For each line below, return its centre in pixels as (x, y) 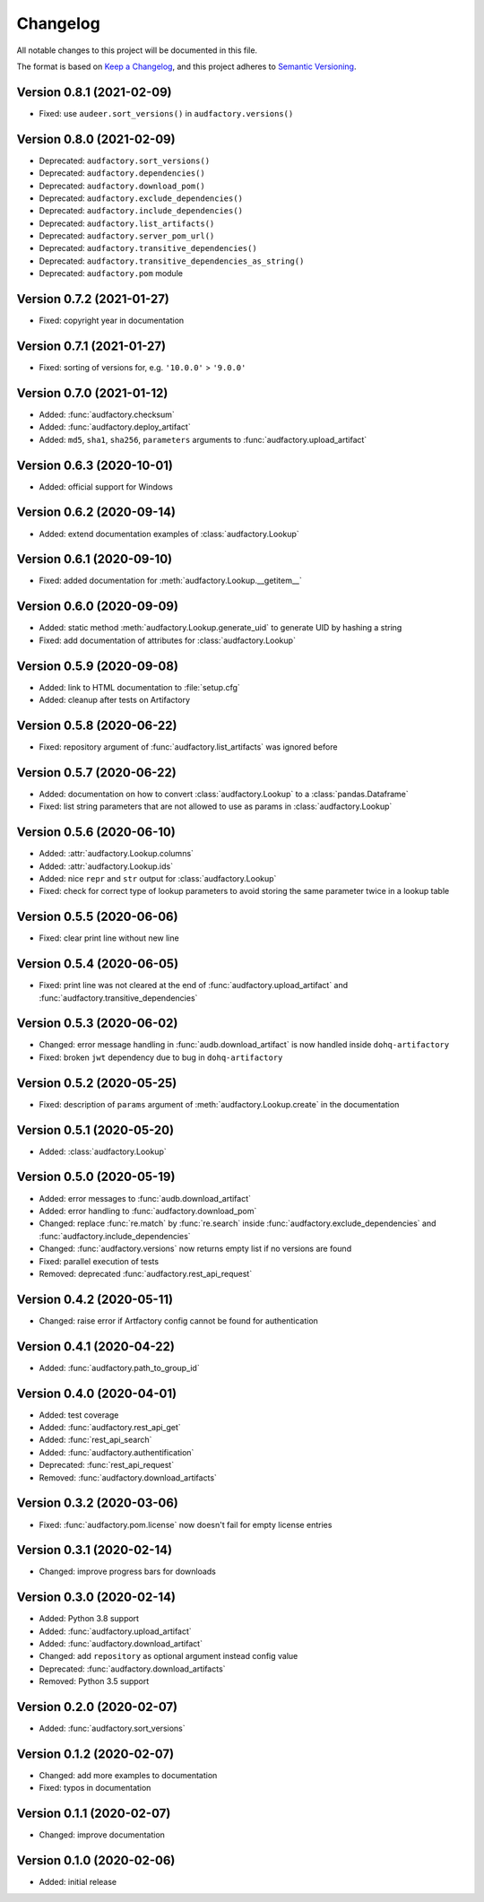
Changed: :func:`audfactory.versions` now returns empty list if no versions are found (195, 1249)
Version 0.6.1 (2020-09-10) (95, 559)
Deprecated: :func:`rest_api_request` (107, 1465)
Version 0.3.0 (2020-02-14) (96, 1598)
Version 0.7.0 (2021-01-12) (92, 393)
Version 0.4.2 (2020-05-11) (95, 1299)
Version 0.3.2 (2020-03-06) (98, 1503)
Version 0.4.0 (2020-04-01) (97, 1393)
